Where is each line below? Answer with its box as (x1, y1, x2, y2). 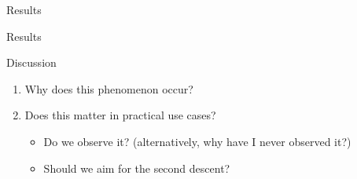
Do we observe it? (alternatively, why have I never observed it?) (43, 133, 351, 149)
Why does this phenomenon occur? (24, 80, 193, 97)
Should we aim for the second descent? (43, 159, 230, 176)
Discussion (6, 54, 57, 71)
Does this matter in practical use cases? (24, 107, 216, 123)
